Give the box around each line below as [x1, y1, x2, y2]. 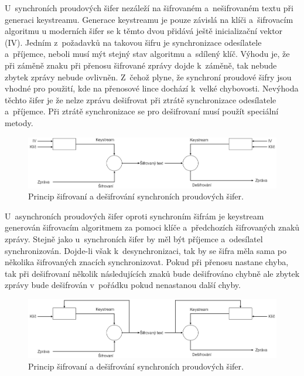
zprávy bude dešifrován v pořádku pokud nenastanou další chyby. [5, 279, 241, 291]
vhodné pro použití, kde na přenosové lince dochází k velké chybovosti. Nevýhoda [5, 82, 299, 94]
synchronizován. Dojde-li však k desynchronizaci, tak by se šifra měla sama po [5, 244, 287, 256]
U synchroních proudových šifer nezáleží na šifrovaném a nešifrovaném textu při [5, 2, 293, 13]
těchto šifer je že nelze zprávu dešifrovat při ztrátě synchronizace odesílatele [5, 93, 276, 106]
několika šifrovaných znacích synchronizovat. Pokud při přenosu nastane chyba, [5, 256, 289, 268]
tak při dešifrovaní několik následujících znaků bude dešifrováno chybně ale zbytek [5, 267, 300, 279]
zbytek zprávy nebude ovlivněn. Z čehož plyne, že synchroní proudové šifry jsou [5, 70, 292, 83]
